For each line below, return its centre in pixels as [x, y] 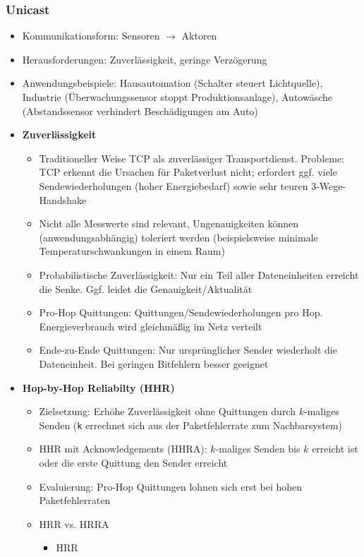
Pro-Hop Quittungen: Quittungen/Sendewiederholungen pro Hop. [181, 312]
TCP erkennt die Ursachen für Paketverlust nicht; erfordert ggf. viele [188, 172]
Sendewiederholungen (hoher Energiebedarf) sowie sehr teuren [174, 185]
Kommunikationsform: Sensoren [91, 36]
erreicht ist [335, 449]
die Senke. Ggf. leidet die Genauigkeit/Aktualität [146, 288]
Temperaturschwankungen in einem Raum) [132, 251]
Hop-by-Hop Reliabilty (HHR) [98, 387]
